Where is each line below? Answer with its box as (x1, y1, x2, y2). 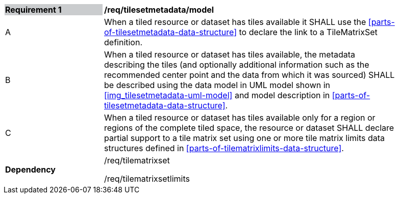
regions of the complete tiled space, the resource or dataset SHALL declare (104, 123, 394, 133)
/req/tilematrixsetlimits (104, 174, 190, 184)
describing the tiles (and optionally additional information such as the (104, 60, 369, 70)
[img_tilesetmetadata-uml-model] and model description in (104, 90, 330, 100)
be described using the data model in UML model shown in (104, 80, 330, 90)
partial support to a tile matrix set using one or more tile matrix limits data (104, 133, 385, 143)
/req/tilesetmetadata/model (104, 5, 214, 15)
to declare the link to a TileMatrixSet (239, 27, 378, 37)
